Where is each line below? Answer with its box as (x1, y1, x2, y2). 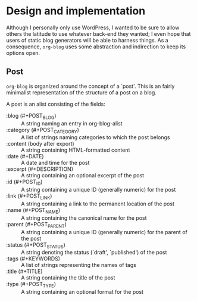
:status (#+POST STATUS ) (6, 241, 65, 250)
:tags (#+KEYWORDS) (6, 255, 61, 262)
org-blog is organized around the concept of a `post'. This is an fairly (6, 82, 175, 90)
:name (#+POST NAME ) (6, 206, 61, 215)
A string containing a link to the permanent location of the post (21, 200, 174, 207)
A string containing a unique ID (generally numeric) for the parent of (21, 228, 187, 235)
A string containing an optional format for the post (21, 288, 144, 296)
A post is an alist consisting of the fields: (6, 100, 105, 107)
